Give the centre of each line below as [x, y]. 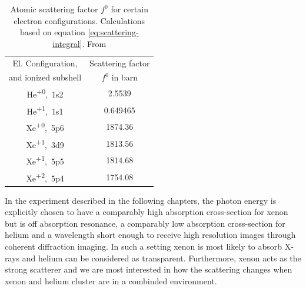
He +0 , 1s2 [45, 93]
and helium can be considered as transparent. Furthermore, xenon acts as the [162, 258]
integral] [67, 43]
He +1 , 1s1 [45, 110]
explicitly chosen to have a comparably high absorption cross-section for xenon [147, 212]
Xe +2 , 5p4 [45, 177]
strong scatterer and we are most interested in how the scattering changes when [149, 269]
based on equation [52, 32]
